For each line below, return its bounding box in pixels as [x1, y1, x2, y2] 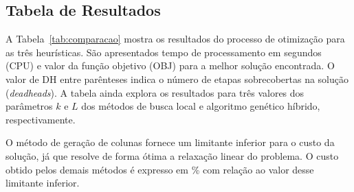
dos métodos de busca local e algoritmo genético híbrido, [81, 99, 320, 113]
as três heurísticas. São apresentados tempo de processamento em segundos [5, 45, 322, 59]
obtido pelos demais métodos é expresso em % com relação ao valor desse [5, 162, 314, 176]
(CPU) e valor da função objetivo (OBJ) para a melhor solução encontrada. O [5, 58, 335, 73]
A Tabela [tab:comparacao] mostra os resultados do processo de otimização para [5, 32, 345, 46]
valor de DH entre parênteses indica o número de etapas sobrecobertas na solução [5, 71, 349, 86]
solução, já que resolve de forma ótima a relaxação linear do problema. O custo [5, 148, 339, 163]
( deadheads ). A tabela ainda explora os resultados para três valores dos [5, 85, 305, 99]
